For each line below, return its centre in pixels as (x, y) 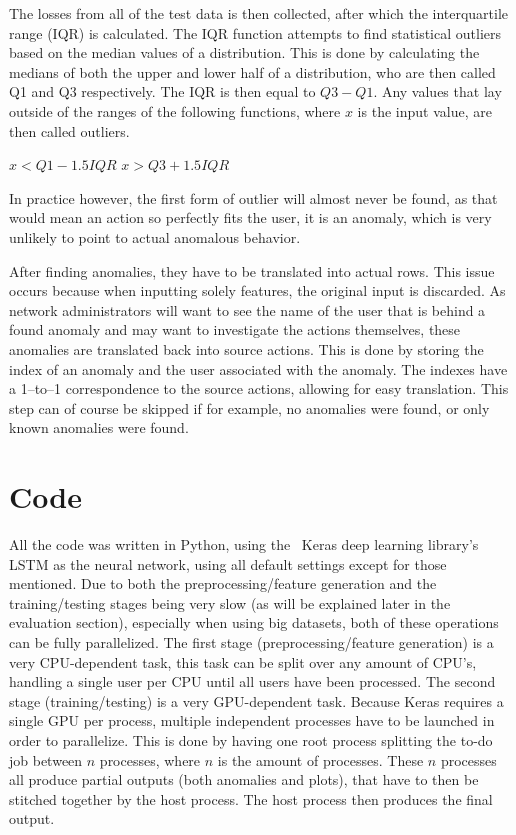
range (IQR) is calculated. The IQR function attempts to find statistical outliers (255, 32)
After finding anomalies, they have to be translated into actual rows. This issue (252, 270)
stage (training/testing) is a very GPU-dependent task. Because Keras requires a (256, 700)
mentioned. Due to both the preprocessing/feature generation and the (223, 583)
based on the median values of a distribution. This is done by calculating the (244, 52)
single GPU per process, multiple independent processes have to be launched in (252, 720)
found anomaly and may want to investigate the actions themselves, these (235, 329)
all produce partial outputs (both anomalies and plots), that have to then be (244, 779)
